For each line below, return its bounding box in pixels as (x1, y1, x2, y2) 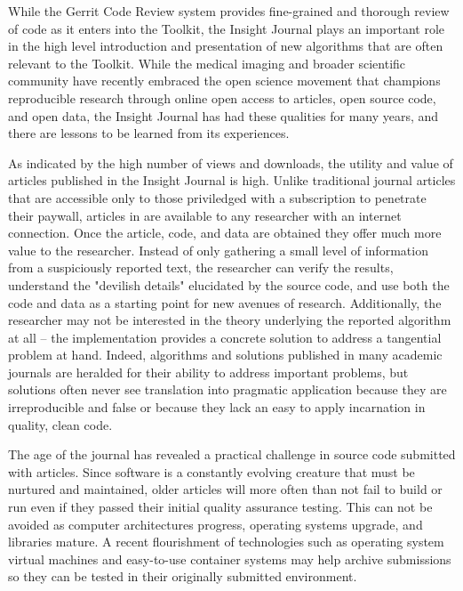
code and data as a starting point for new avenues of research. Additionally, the (8, 293, 442, 312)
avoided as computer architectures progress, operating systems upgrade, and (8, 514, 423, 533)
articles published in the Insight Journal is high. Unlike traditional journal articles (8, 171, 456, 190)
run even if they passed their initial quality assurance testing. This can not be (8, 498, 433, 516)
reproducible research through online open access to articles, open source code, (8, 88, 436, 107)
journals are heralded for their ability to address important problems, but (8, 362, 409, 381)
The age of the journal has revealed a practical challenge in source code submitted (8, 445, 456, 464)
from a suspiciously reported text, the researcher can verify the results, (8, 258, 394, 277)
